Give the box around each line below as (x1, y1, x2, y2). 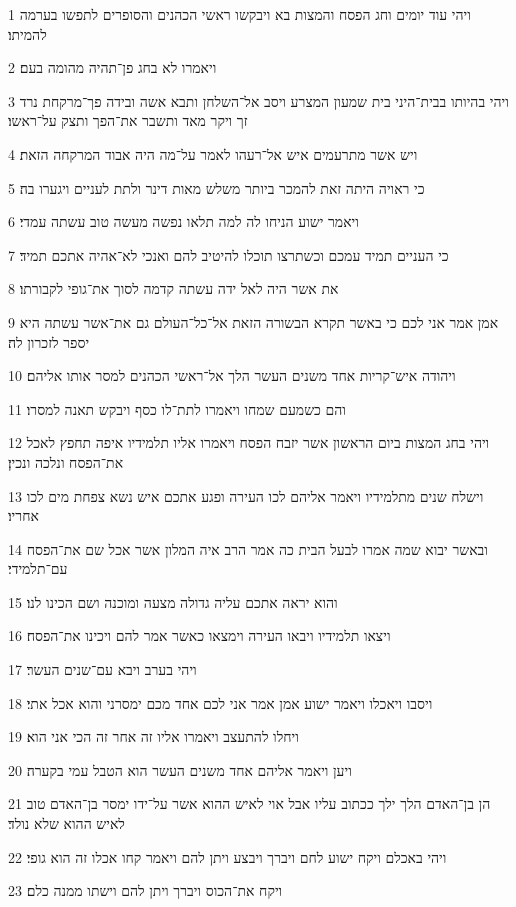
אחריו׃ (8, 505, 39, 526)
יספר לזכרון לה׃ (8, 331, 90, 352)
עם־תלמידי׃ (8, 558, 68, 579)
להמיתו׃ (8, 23, 47, 44)
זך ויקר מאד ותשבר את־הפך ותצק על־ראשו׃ (8, 110, 248, 131)
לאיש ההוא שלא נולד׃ (8, 813, 125, 834)
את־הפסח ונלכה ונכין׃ (8, 451, 124, 472)
